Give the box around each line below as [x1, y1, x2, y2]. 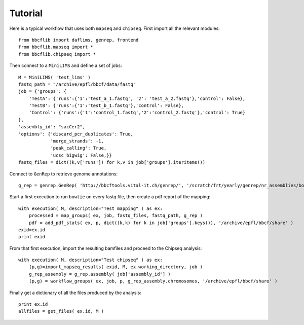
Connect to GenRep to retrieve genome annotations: [9, 170, 118, 177]
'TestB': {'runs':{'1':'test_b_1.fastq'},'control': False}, [28, 103, 184, 109]
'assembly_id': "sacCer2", [18, 124, 86, 130]
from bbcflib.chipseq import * [18, 51, 96, 57]
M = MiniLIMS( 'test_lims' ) [18, 74, 91, 80]
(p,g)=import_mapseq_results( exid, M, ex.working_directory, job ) [28, 264, 203, 270]
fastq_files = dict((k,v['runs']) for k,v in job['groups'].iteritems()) [18, 160, 206, 165]
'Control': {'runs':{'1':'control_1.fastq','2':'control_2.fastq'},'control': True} [28, 110, 246, 116]
